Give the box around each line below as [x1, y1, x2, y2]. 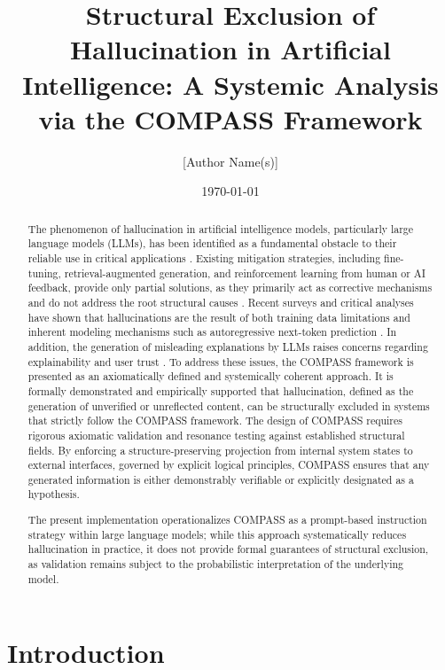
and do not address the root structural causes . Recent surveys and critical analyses [27, 294, 414, 309]
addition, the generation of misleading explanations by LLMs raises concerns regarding [27, 339, 428, 354]
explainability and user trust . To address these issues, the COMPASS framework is [27, 354, 414, 369]
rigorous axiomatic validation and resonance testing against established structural [27, 427, 405, 442]
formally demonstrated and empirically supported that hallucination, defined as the [27, 383, 414, 398]
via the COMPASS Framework [38, 100, 423, 136]
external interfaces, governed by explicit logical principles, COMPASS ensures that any [27, 457, 430, 472]
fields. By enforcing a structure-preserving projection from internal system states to [27, 442, 413, 457]
